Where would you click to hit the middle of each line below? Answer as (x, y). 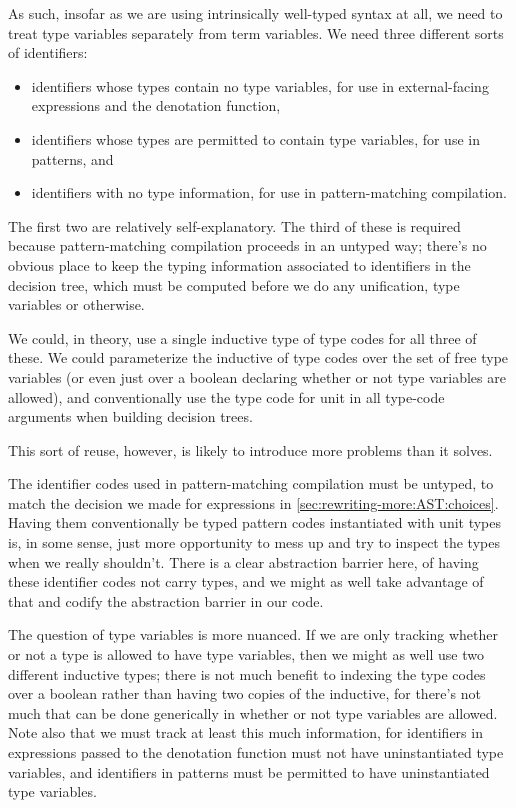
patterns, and (72, 158)
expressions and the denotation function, (156, 105)
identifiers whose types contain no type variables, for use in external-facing (260, 85)
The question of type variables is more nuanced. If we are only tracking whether (253, 634)
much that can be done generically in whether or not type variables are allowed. (253, 712)
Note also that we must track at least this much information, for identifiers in (245, 732)
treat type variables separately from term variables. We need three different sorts (256, 32)
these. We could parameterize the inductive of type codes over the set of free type (258, 357)
